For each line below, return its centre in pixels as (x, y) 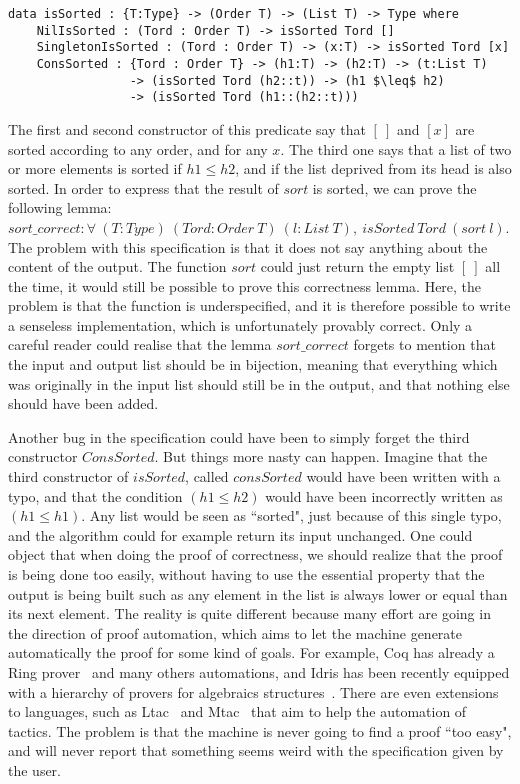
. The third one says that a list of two (396, 148)
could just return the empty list (357, 266)
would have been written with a (403, 476)
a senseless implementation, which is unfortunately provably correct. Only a (240, 324)
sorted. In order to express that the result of (143, 187)
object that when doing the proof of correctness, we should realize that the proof (255, 554)
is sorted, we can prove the (394, 187)
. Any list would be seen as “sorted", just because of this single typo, (291, 515)
